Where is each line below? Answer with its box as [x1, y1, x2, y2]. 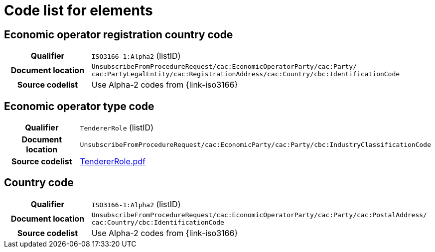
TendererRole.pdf [80, 156, 145, 167]
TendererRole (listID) [80, 123, 153, 133]
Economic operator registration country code [4, 28, 233, 41]
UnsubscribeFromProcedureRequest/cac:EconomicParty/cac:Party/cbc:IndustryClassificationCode [80, 140, 431, 148]
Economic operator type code [4, 100, 154, 113]
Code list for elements [4, 2, 153, 19]
